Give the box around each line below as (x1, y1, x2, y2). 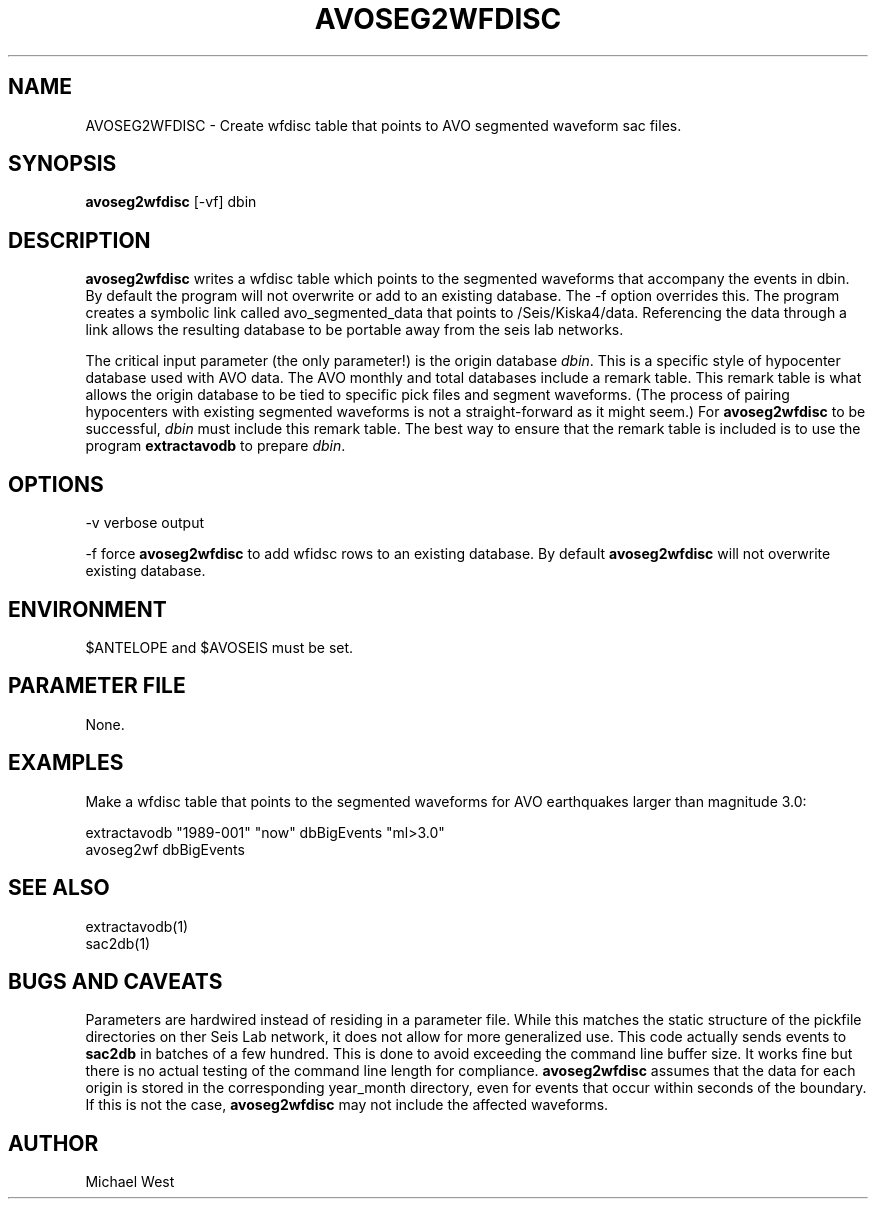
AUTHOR (8, 1130, 99, 1156)
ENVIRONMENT (8, 596, 167, 622)
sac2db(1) (85, 934, 151, 952)
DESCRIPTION (8, 227, 151, 253)
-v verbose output (85, 514, 205, 532)
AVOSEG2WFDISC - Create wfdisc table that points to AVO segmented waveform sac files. (85, 116, 682, 134)
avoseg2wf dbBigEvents (85, 840, 245, 858)
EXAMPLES (8, 750, 124, 776)
